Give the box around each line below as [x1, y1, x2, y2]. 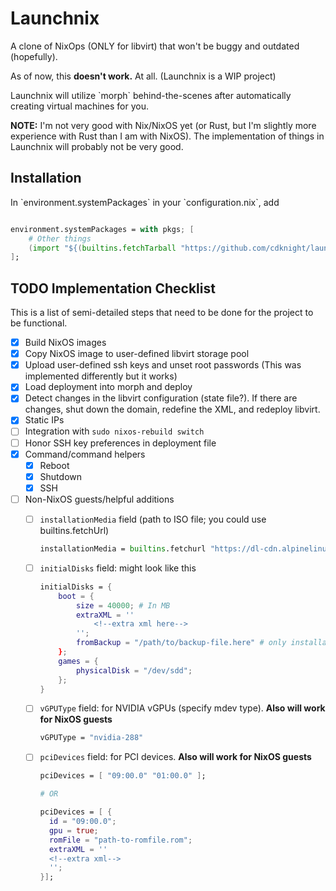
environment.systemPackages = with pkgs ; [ [10, 224, 195, 234]
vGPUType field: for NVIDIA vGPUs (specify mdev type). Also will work [39, 702, 326, 714]
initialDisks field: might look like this [39, 562, 197, 574]
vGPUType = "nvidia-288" [39, 733, 144, 743]
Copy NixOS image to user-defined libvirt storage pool [24, 348, 250, 360]
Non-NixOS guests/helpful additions [24, 493, 175, 505]
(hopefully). [10, 50, 58, 62]
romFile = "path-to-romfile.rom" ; [48, 835, 193, 845]
